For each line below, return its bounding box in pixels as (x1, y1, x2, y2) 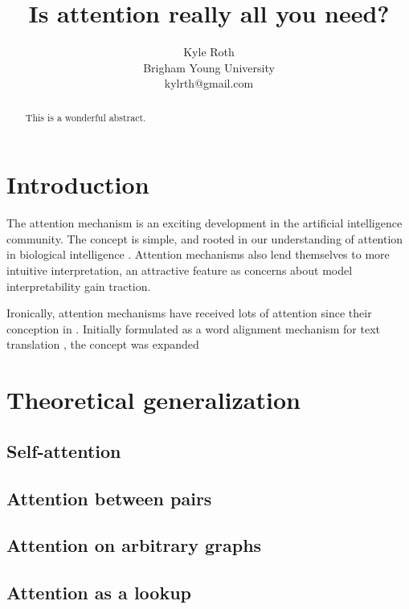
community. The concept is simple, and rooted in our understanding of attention (6, 230, 403, 247)
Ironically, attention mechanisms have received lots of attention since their (6, 304, 372, 321)
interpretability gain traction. (6, 277, 151, 294)
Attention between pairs (6, 485, 212, 510)
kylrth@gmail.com (164, 75, 254, 92)
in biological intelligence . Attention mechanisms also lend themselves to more (6, 246, 390, 263)
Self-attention (6, 438, 121, 463)
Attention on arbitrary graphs (6, 533, 262, 558)
